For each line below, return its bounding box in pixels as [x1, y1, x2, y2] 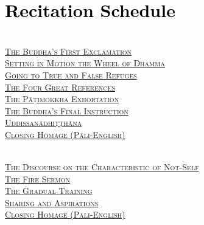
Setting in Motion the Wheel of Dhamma [5, 57, 165, 69]
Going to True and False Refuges [5, 68, 137, 81]
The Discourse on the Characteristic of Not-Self [5, 161, 199, 173]
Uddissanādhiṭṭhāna [5, 116, 82, 129]
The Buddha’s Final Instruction [5, 104, 128, 117]
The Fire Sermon [5, 172, 71, 185]
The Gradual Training [5, 184, 93, 197]
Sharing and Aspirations [5, 196, 99, 209]
